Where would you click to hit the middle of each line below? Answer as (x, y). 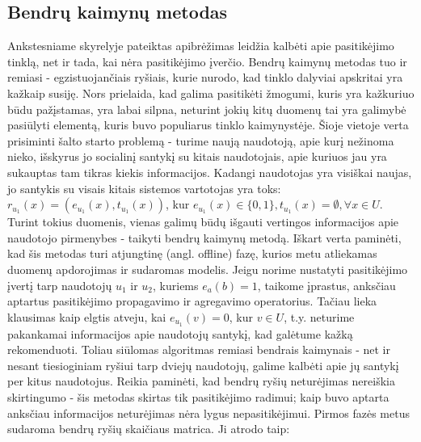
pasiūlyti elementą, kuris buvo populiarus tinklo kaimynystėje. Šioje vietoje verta (208, 125)
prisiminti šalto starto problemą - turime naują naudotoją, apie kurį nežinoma (201, 140)
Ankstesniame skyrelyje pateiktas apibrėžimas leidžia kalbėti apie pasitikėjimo (201, 46)
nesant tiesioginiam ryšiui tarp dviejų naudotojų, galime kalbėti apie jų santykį (203, 365)
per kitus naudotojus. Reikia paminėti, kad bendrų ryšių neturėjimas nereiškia (201, 381)
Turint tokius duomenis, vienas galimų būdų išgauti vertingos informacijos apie (203, 222)
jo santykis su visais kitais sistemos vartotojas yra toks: (144, 188)
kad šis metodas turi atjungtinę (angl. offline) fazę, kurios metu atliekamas (192, 253)
